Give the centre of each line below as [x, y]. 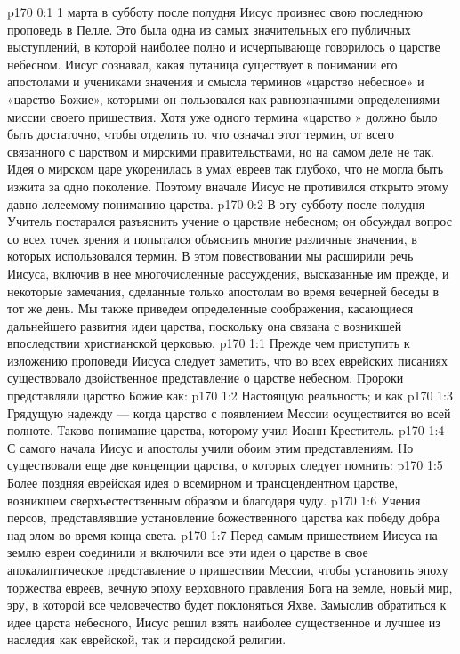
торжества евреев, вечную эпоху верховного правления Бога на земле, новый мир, [230, 587]
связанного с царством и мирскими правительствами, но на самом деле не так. [221, 151]
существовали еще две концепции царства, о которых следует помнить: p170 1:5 [225, 465]
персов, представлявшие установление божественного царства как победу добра [224, 517]
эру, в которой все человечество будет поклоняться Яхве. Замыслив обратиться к [227, 605]
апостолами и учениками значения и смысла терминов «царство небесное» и [216, 81]
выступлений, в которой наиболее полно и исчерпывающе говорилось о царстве [224, 47]
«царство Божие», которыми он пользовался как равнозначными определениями [223, 98]
